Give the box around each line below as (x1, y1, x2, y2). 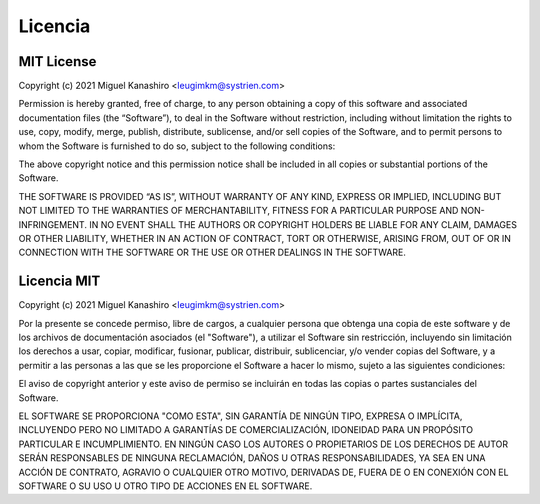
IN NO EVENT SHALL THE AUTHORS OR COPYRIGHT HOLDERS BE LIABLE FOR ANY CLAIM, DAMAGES (88, 218, 517, 230)
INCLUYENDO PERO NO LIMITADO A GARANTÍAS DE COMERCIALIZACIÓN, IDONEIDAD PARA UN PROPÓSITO (18, 424, 474, 436)
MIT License (18, 53, 97, 70)
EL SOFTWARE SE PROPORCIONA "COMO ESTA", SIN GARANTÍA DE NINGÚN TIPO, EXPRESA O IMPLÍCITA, (18, 410, 463, 422)
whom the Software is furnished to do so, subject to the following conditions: (18, 140, 336, 152)
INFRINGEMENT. (18, 218, 87, 230)
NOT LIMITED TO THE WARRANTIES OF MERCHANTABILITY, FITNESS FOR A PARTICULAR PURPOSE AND (18, 205, 459, 217)
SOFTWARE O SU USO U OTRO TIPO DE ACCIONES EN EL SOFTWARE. (18, 480, 313, 492)
